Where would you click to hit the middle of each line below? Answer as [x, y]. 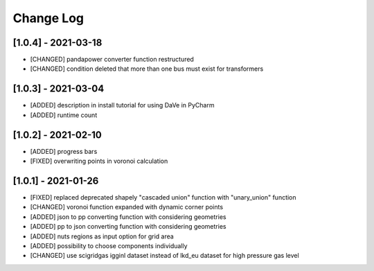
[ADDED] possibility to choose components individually [109, 245]
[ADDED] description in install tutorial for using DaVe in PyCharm [122, 105]
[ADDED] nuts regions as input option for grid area [102, 236]
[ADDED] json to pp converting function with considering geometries [128, 217]
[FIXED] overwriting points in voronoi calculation [99, 161]
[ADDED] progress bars [64, 151]
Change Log [48, 18]
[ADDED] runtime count [64, 115]
